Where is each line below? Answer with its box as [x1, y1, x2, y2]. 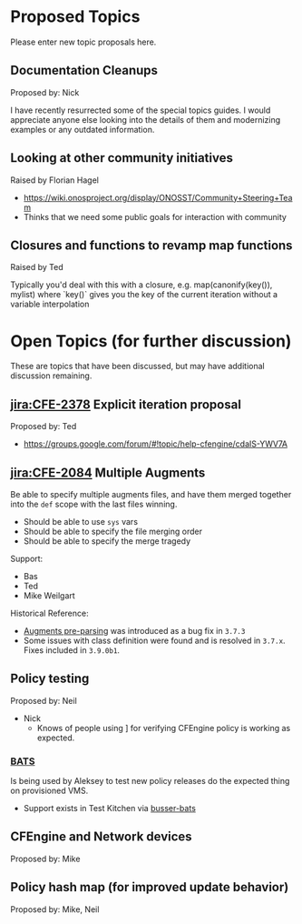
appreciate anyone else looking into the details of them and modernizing [10, 114, 281, 125]
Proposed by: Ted [10, 421, 77, 432]
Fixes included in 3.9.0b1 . [23, 644, 121, 656]
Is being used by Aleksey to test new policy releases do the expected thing [10, 776, 290, 787]
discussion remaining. [10, 370, 93, 381]
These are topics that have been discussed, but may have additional [10, 361, 266, 372]
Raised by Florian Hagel [10, 175, 99, 186]
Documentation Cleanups [10, 63, 158, 78]
